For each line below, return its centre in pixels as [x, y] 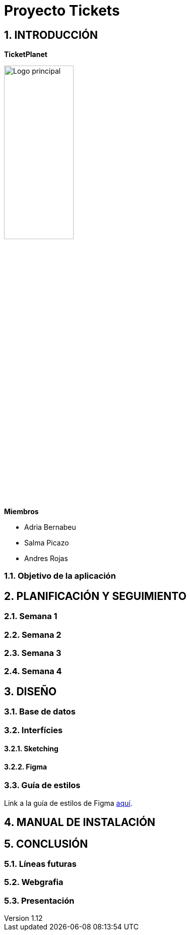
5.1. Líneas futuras [40, 864]
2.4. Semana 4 [33, 671]
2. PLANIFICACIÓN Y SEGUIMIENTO [95, 596]
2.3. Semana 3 [33, 653]
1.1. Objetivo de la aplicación [60, 576]
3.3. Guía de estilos [42, 785]
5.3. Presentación [39, 900]
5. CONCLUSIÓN [46, 844]
